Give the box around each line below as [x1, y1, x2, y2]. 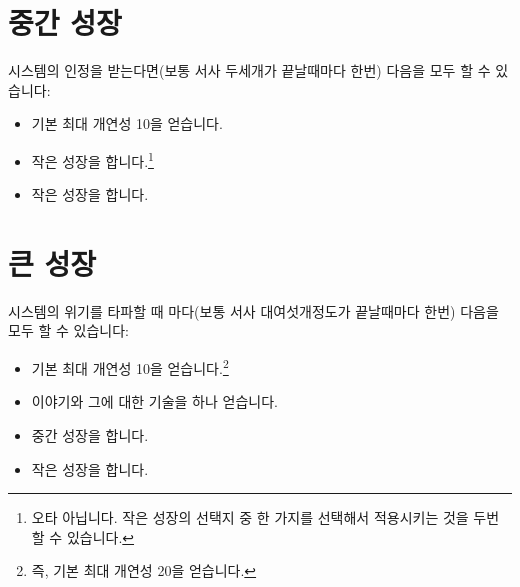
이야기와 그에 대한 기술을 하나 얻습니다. [31, 391, 278, 412]
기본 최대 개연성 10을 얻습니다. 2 [31, 355, 229, 378]
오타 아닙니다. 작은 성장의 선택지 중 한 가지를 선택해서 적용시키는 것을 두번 [31, 507, 500, 528]
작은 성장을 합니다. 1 [31, 147, 154, 171]
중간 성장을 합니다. [31, 424, 149, 445]
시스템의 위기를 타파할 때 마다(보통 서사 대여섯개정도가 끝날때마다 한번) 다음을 [8, 300, 499, 321]
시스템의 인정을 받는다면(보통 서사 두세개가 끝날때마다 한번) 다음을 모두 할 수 [8, 60, 491, 81]
